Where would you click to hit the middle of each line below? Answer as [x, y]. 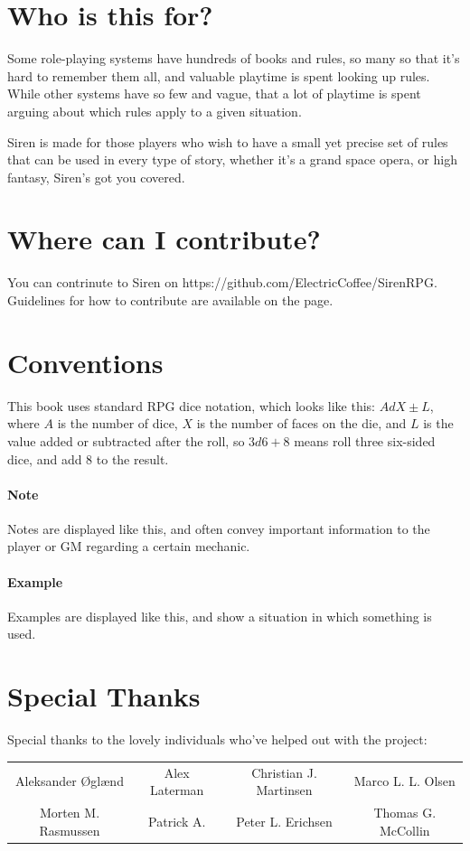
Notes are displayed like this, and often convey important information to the [219, 528]
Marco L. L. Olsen [404, 781]
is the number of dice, [117, 423]
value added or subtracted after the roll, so [126, 440]
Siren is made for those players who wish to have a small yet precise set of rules [228, 141]
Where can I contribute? [164, 239]
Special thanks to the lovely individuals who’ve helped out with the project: [217, 739]
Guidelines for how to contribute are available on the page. [170, 300]
